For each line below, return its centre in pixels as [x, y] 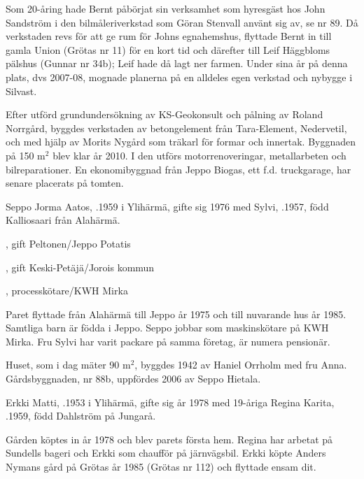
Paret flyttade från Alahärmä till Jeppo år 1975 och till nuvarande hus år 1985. [176, 314]
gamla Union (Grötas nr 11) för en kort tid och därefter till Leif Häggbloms [168, 49]
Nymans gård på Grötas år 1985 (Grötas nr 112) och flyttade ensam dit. [161, 467]
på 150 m [26, 155]
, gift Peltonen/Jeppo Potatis [68, 243]
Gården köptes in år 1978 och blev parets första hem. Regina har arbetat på [169, 439]
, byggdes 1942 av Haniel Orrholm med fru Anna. [241, 365]
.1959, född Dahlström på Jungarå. [81, 416]
